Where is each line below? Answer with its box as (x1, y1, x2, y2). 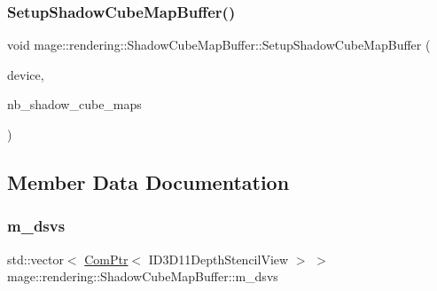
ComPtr (84, 249, 129, 268)
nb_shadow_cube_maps (7, 95, 142, 114)
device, (7, 65, 44, 83)
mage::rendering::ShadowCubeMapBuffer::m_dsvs (7, 267, 278, 286)
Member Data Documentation (7, 168, 290, 195)
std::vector (7, 249, 64, 268)
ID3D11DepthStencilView (148, 249, 289, 268)
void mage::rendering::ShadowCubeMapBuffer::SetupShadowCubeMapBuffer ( (7, 35, 431, 54)
